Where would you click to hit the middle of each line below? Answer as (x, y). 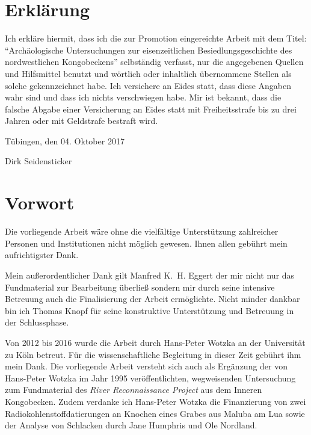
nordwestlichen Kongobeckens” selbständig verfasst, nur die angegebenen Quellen (154, 62)
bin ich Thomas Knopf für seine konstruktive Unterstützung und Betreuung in (149, 310)
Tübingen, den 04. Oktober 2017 (65, 140)
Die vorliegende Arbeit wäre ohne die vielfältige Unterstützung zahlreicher (142, 231)
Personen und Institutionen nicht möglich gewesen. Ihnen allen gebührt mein (146, 243)
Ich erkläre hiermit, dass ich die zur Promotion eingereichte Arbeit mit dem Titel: (156, 38)
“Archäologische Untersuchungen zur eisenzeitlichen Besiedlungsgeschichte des (149, 50)
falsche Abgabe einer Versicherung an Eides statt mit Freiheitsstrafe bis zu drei (151, 109)
